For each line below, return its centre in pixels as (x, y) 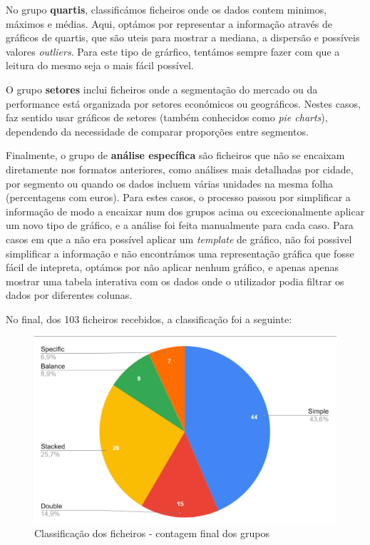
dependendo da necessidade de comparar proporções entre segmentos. (157, 131)
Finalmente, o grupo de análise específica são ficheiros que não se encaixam (175, 155)
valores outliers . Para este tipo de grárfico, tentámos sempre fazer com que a (173, 51)
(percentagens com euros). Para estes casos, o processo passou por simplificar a (178, 197)
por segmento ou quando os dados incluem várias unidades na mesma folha (170, 183)
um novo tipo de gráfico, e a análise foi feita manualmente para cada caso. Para (180, 225)
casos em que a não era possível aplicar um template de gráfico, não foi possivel (179, 239)
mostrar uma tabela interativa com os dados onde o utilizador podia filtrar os (175, 281)
